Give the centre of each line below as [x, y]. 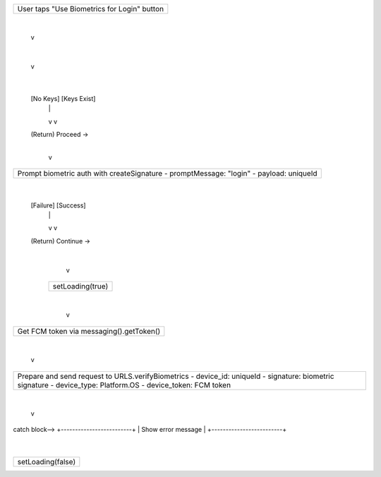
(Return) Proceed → [60, 135]
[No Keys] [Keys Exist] [63, 98]
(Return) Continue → [61, 241]
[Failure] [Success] [58, 205]
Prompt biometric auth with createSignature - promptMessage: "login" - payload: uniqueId [167, 174]
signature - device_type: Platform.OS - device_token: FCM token [124, 385]
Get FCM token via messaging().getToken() [89, 331]
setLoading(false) [47, 462]
